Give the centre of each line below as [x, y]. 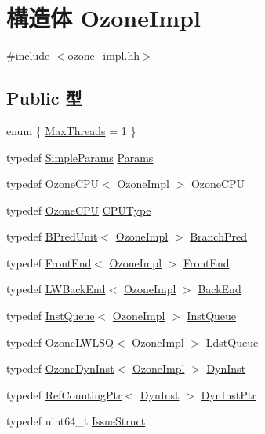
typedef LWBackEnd [56, 289]
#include [28, 55]
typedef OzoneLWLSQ [60, 342]
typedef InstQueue [51, 316]
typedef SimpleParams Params [80, 157]
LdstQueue [232, 342]
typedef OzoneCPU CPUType [79, 210]
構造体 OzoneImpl [103, 18]
